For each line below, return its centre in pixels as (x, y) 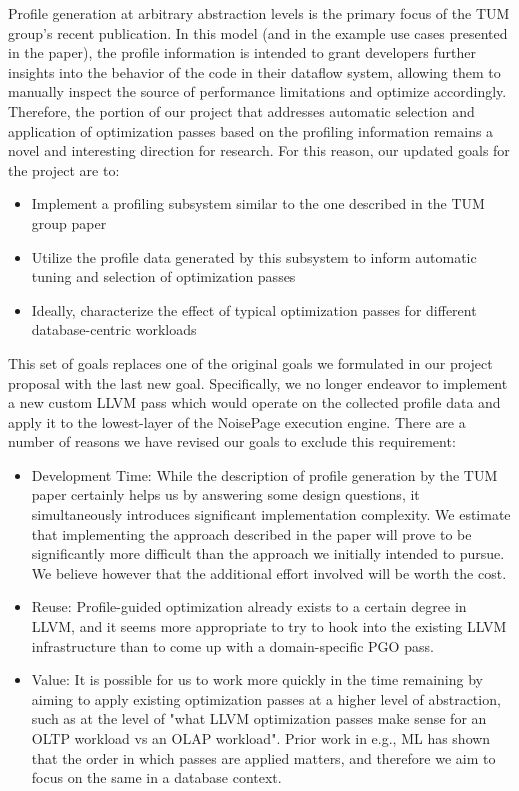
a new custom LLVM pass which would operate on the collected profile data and (254, 402)
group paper (69, 222)
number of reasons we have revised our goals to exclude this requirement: (232, 441)
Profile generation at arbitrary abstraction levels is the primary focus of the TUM (259, 13)
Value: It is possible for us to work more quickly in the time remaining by (257, 679)
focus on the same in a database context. (156, 777)
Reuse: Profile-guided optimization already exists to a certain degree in (249, 606)
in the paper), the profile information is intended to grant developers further (242, 52)
